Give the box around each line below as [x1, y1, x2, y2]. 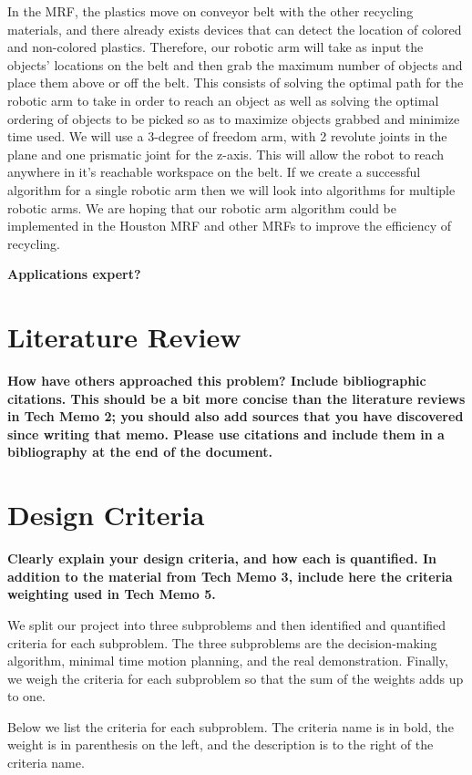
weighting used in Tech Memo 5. [7, 584, 216, 604]
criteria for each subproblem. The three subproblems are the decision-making [7, 633, 437, 652]
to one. [7, 687, 46, 706]
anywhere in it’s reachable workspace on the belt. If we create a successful [7, 162, 421, 181]
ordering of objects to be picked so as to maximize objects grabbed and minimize [7, 108, 460, 128]
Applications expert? [7, 264, 141, 284]
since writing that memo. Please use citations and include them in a [7, 424, 445, 443]
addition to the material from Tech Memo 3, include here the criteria [7, 566, 453, 585]
